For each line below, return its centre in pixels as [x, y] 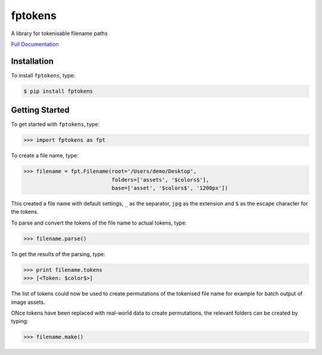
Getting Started [40, 110]
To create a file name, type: [45, 155]
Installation [32, 61]
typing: [20, 321]
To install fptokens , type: [43, 75]
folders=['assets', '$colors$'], [160, 180]
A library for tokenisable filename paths [59, 33]
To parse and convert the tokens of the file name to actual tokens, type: [99, 223]
